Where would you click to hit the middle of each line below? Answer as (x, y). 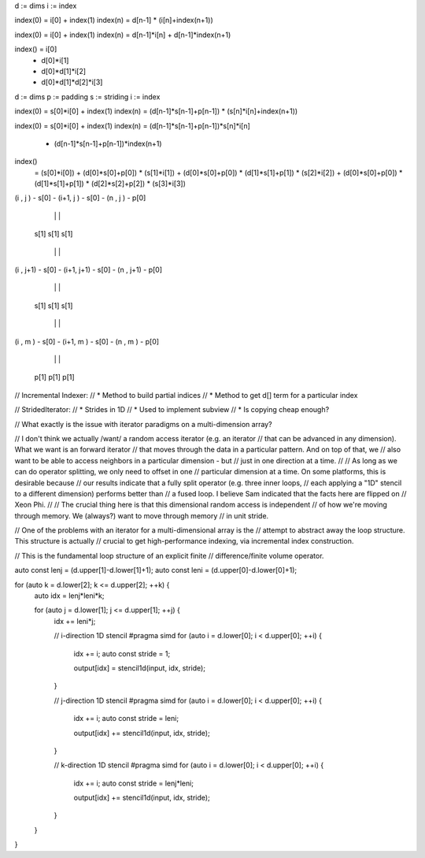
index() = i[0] (36, 49)
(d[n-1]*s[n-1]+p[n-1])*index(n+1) (108, 143)
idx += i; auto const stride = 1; (122, 653)
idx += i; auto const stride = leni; (126, 719)
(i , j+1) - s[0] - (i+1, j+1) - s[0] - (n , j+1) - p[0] (89, 270)
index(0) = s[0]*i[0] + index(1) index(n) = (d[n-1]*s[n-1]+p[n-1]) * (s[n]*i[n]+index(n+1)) (156, 111)
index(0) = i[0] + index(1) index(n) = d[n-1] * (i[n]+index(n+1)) (114, 20)
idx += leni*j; (75, 621)
